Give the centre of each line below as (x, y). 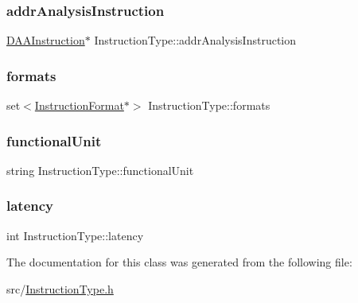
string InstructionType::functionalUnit (100, 170)
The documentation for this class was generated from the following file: (179, 262)
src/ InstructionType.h (60, 288)
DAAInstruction (46, 40)
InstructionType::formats (209, 105)
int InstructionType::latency (75, 235)
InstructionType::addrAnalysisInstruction (195, 40)
